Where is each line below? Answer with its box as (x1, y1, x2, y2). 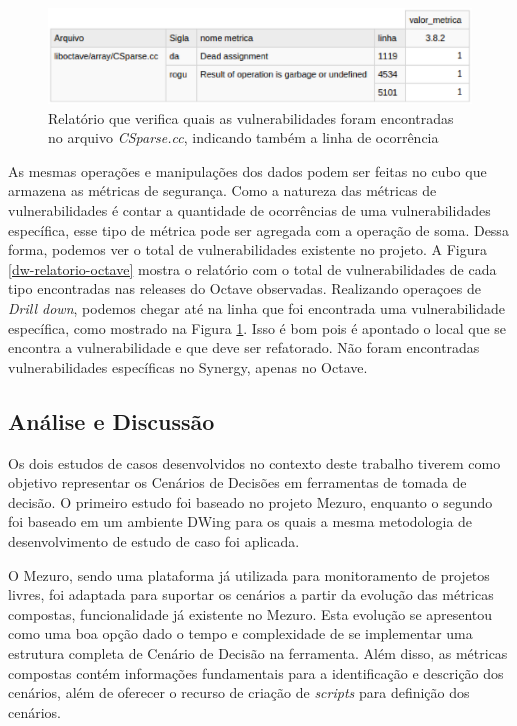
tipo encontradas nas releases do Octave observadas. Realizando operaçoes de (8, 278, 481, 299)
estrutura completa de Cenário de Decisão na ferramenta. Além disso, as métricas (8, 642, 508, 663)
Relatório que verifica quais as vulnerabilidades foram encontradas (48, 107, 454, 128)
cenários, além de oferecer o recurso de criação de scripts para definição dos (8, 682, 470, 703)
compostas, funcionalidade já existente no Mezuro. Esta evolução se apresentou (8, 603, 493, 624)
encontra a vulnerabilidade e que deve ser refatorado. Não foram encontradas (8, 337, 480, 358)
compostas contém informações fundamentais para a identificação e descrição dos (8, 662, 504, 683)
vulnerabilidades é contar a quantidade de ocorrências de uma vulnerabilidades (8, 200, 491, 221)
